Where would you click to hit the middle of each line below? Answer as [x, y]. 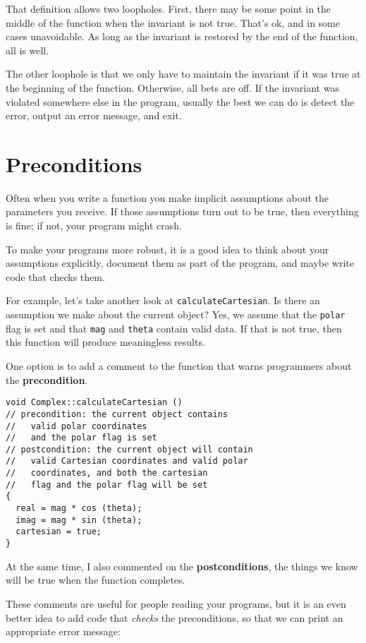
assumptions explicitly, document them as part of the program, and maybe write [180, 263]
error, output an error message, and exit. [94, 115]
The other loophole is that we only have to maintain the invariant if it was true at [183, 74]
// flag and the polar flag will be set [107, 485]
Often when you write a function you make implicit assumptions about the [167, 197]
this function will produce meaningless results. [105, 342]
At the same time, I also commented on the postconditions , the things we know [182, 566]
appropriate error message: [63, 631]
